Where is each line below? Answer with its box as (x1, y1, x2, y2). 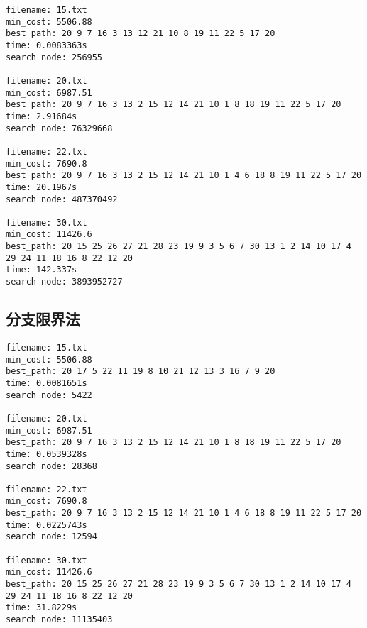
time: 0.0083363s (6, 40, 87, 50)
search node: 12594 (6, 531, 97, 542)
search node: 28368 (6, 461, 97, 471)
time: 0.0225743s (6, 519, 87, 530)
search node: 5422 (6, 390, 92, 400)
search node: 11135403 (6, 615, 113, 625)
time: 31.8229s (6, 602, 77, 613)
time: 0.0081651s (6, 378, 87, 388)
